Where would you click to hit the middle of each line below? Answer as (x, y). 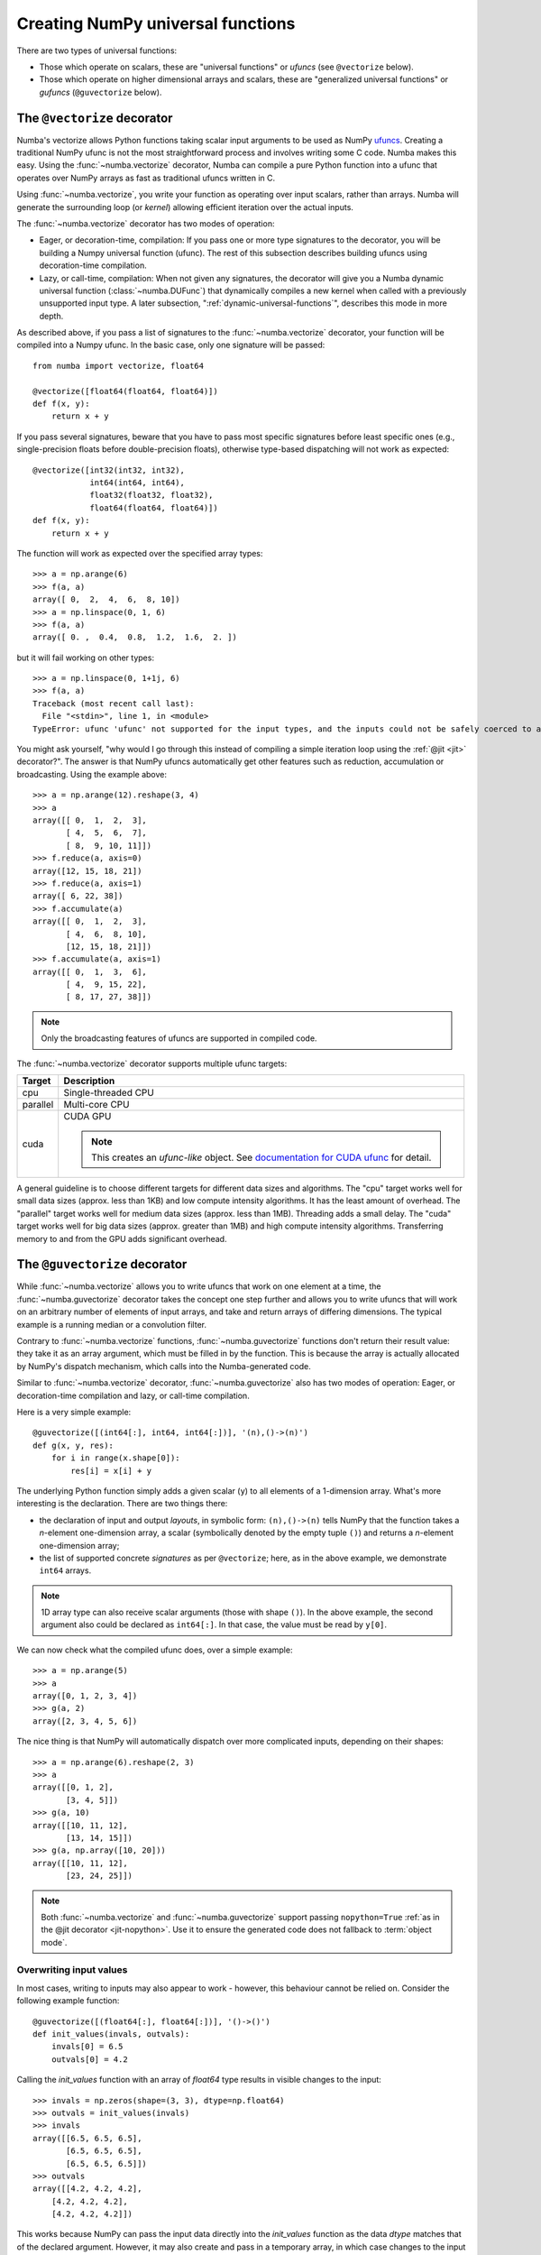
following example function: (68, 2001)
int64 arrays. (65, 1570)
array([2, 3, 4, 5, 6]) (85, 1721)
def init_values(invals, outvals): (111, 2034)
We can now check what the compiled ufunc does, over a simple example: (155, 1650)
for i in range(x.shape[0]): (115, 1458)
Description (89, 1081)
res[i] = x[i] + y (111, 1471)
